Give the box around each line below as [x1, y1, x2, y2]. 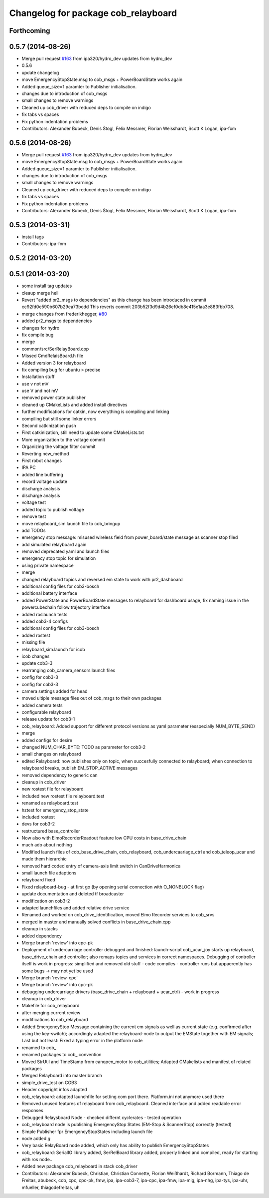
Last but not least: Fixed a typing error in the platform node [21, 1038, 143, 1044]
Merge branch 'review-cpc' [21, 974, 78, 981]
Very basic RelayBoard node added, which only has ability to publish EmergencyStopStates [21, 1143, 209, 1149]
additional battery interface [21, 590, 78, 596]
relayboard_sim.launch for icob [21, 646, 85, 652]
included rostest [21, 814, 55, 820]
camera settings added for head [21, 688, 88, 694]
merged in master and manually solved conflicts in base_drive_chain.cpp [21, 919, 171, 925]
